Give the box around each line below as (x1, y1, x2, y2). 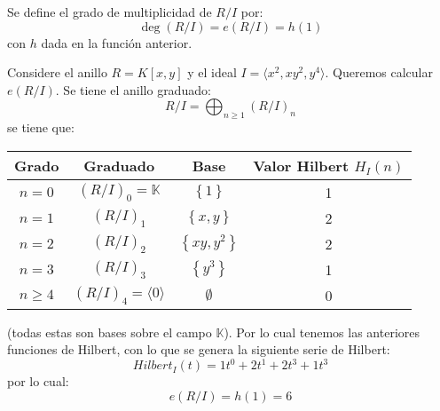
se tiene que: (7, 118, 75, 137)
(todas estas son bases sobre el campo (7, 322, 212, 341)
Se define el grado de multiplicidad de (7, 3, 212, 20)
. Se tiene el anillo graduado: (55, 80, 211, 99)
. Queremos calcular (325, 63, 433, 82)
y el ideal (187, 63, 237, 82)
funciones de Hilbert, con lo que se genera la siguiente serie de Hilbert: (7, 340, 390, 359)
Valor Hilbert (253, 154, 350, 176)
